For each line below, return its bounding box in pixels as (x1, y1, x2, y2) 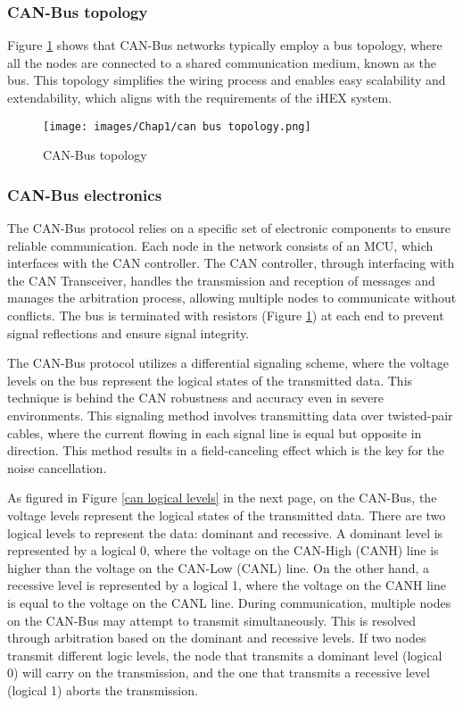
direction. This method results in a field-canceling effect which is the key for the (7, 441, 444, 460)
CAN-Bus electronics (7, 183, 162, 205)
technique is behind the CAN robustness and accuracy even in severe (7, 388, 384, 407)
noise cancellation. (7, 458, 107, 477)
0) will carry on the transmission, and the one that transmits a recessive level (7, 663, 430, 682)
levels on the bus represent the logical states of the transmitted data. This (7, 370, 413, 389)
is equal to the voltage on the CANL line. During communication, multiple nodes (7, 593, 451, 611)
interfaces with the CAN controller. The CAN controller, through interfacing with (7, 253, 455, 272)
